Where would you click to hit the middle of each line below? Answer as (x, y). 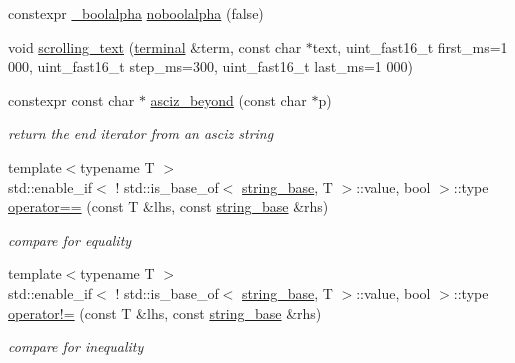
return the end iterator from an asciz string (141, 133)
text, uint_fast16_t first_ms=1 (410, 46)
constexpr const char (71, 99)
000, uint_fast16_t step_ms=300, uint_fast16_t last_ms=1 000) (210, 66)
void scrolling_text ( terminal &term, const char (155, 46)
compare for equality (70, 239)
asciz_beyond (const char (228, 99)
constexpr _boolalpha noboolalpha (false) (136, 13)
